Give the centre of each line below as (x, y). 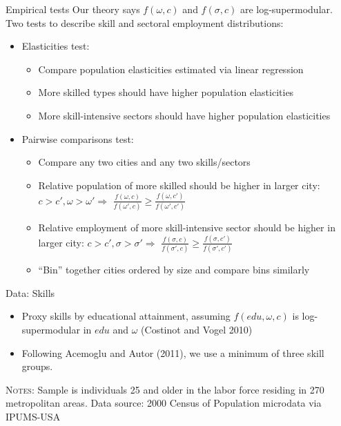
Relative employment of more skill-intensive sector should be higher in (187, 227)
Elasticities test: (56, 46)
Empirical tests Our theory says (73, 9)
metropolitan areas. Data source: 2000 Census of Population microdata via (164, 403)
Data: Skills (30, 292)
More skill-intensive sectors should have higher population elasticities (184, 115)
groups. (37, 366)
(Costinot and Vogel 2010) (197, 329)
